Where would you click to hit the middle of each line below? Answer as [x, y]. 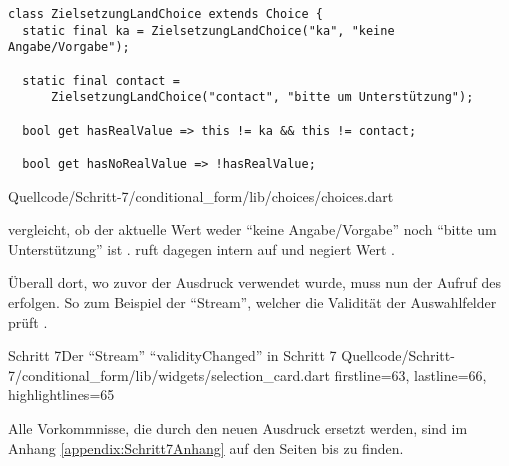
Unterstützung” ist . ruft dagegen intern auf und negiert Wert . [201, 248]
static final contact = [101, 80]
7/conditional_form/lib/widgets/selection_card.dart [169, 374]
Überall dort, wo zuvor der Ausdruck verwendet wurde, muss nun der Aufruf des [255, 282]
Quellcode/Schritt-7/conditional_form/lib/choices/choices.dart [201, 195]
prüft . [28, 321]
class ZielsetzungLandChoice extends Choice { [165, 14]
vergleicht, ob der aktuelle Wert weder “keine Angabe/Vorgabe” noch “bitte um [252, 229]
